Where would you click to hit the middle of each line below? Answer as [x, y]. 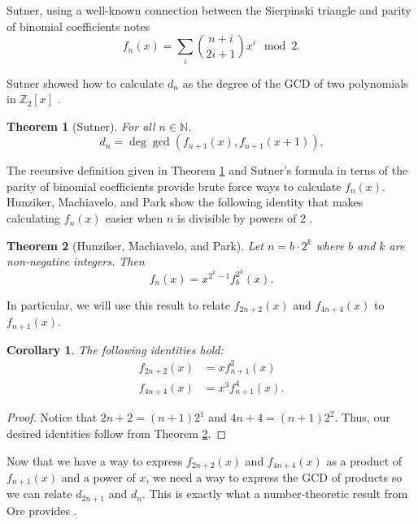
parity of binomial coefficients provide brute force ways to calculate [174, 186]
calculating [34, 218]
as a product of [364, 460]
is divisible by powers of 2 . [245, 218]
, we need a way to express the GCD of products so [274, 477]
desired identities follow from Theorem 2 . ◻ [117, 433]
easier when [134, 218]
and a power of [98, 477]
